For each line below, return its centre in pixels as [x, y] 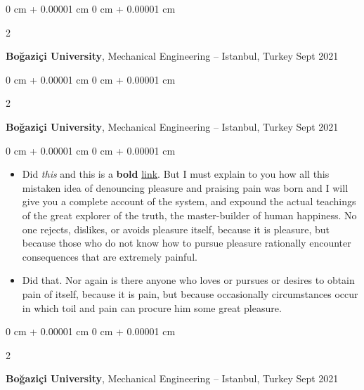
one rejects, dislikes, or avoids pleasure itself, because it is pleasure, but [176, 229]
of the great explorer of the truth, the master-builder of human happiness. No [189, 215]
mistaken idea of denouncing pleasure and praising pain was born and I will [185, 187]
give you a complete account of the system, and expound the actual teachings [189, 201]
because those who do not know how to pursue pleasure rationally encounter [187, 243]
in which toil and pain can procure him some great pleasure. [152, 307]
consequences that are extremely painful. [110, 256]
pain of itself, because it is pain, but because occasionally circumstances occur [190, 293]
